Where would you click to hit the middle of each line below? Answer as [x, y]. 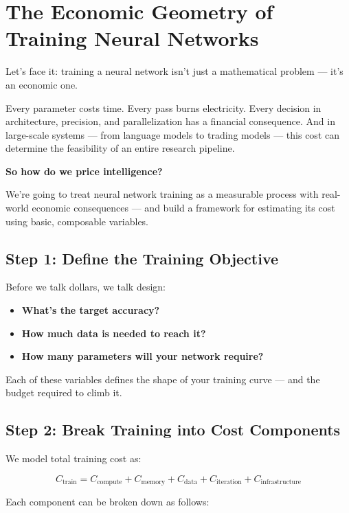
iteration [229, 482]
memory [153, 482]
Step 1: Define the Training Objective [142, 258]
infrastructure [281, 482]
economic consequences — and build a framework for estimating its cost [183, 208]
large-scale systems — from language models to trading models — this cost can [172, 134]
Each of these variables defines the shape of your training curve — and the [163, 379]
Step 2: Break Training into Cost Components [173, 430]
